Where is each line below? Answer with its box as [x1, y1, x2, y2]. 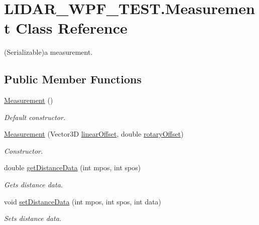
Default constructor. [4, 111, 66, 122]
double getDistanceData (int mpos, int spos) [4, 162, 141, 173]
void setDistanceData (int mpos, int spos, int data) [4, 196, 162, 206]
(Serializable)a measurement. [4, 47, 93, 57]
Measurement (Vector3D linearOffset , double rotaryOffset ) [4, 129, 184, 139]
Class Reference [16, 18, 127, 38]
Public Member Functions [4, 71, 142, 87]
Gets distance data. [4, 179, 63, 190]
